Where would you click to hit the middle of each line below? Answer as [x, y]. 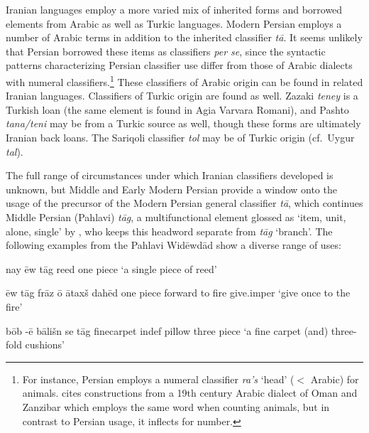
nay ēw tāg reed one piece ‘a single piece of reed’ [111, 268]
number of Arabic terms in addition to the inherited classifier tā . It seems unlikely [184, 37]
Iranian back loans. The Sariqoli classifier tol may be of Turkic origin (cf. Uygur [180, 137]
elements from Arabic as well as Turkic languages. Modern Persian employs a [174, 23]
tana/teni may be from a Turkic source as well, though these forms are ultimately [183, 123]
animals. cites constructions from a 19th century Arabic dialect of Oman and [190, 393]
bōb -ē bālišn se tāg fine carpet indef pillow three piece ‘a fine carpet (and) [167, 330]
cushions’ [45, 344]
